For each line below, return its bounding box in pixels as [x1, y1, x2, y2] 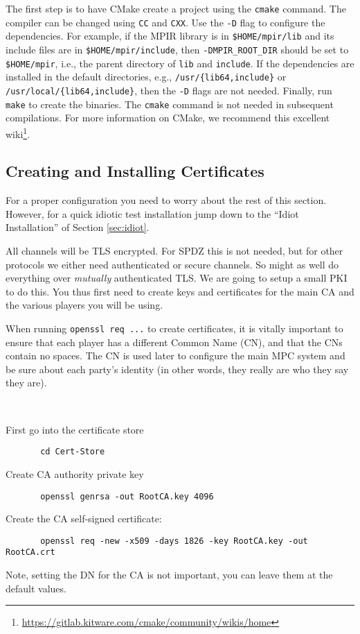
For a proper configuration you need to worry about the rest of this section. [6, 193, 327, 207]
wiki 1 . [6, 124, 30, 141]
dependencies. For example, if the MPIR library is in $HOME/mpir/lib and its [6, 28, 334, 43]
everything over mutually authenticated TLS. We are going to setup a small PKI [6, 271, 348, 285]
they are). [6, 375, 47, 390]
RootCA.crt [6, 547, 55, 558]
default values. [6, 581, 66, 595]
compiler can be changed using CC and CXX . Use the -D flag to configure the [6, 15, 325, 29]
